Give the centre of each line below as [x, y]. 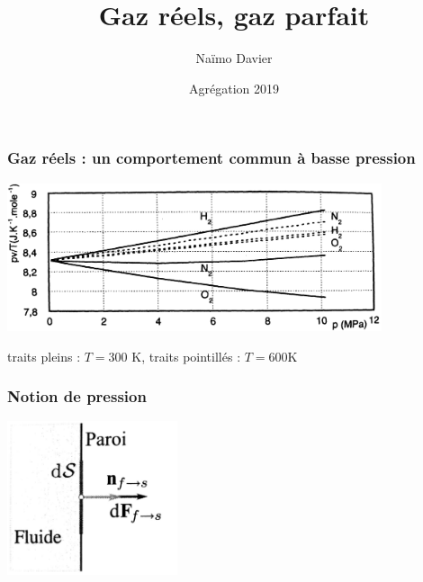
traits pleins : [44, 356]
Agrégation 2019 [234, 88]
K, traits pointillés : [186, 356]
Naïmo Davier [234, 58]
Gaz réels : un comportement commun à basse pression [211, 158]
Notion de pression [77, 396]
